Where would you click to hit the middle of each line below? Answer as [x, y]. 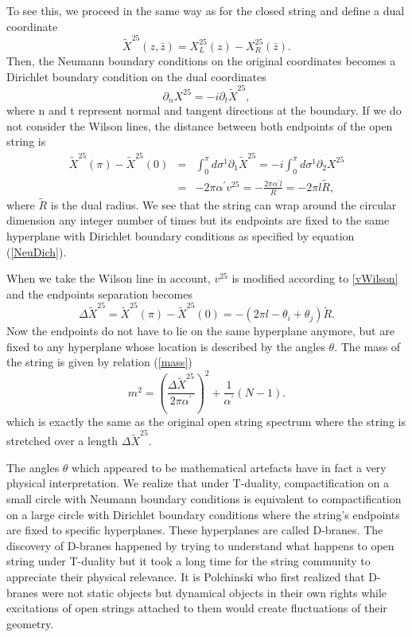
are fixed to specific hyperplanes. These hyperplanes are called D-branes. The [195, 530]
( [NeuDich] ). [37, 251]
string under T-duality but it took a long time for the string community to [189, 561]
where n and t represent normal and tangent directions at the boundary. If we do [204, 110]
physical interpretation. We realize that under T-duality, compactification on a [198, 483]
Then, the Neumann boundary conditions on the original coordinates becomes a [201, 60]
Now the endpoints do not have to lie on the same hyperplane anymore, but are [200, 331]
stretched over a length [62, 441]
